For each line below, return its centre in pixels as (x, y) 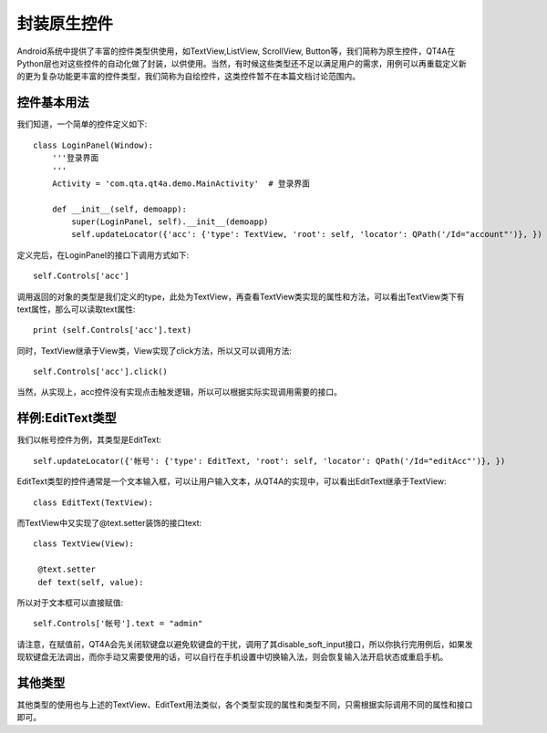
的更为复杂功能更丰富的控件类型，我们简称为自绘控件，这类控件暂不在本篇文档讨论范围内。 (188, 77)
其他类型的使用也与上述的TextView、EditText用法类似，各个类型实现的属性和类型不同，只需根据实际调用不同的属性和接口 (245, 704)
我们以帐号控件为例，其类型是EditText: (89, 440)
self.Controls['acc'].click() (101, 372)
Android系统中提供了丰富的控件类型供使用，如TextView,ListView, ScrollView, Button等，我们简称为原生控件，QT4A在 (236, 51)
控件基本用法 (53, 103)
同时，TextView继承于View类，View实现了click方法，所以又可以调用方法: (154, 350)
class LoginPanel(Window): (93, 145)
